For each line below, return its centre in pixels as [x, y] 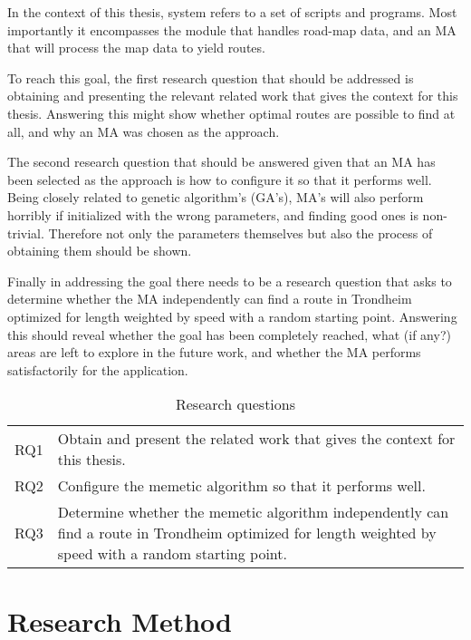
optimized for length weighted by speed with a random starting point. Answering [232, 316]
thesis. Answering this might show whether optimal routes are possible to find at [231, 113]
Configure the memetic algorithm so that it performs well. [241, 486]
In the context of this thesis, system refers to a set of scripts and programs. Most [232, 12]
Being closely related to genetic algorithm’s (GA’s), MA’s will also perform [216, 197]
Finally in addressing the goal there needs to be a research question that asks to [230, 281]
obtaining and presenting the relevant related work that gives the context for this [233, 96]
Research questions [235, 404]
